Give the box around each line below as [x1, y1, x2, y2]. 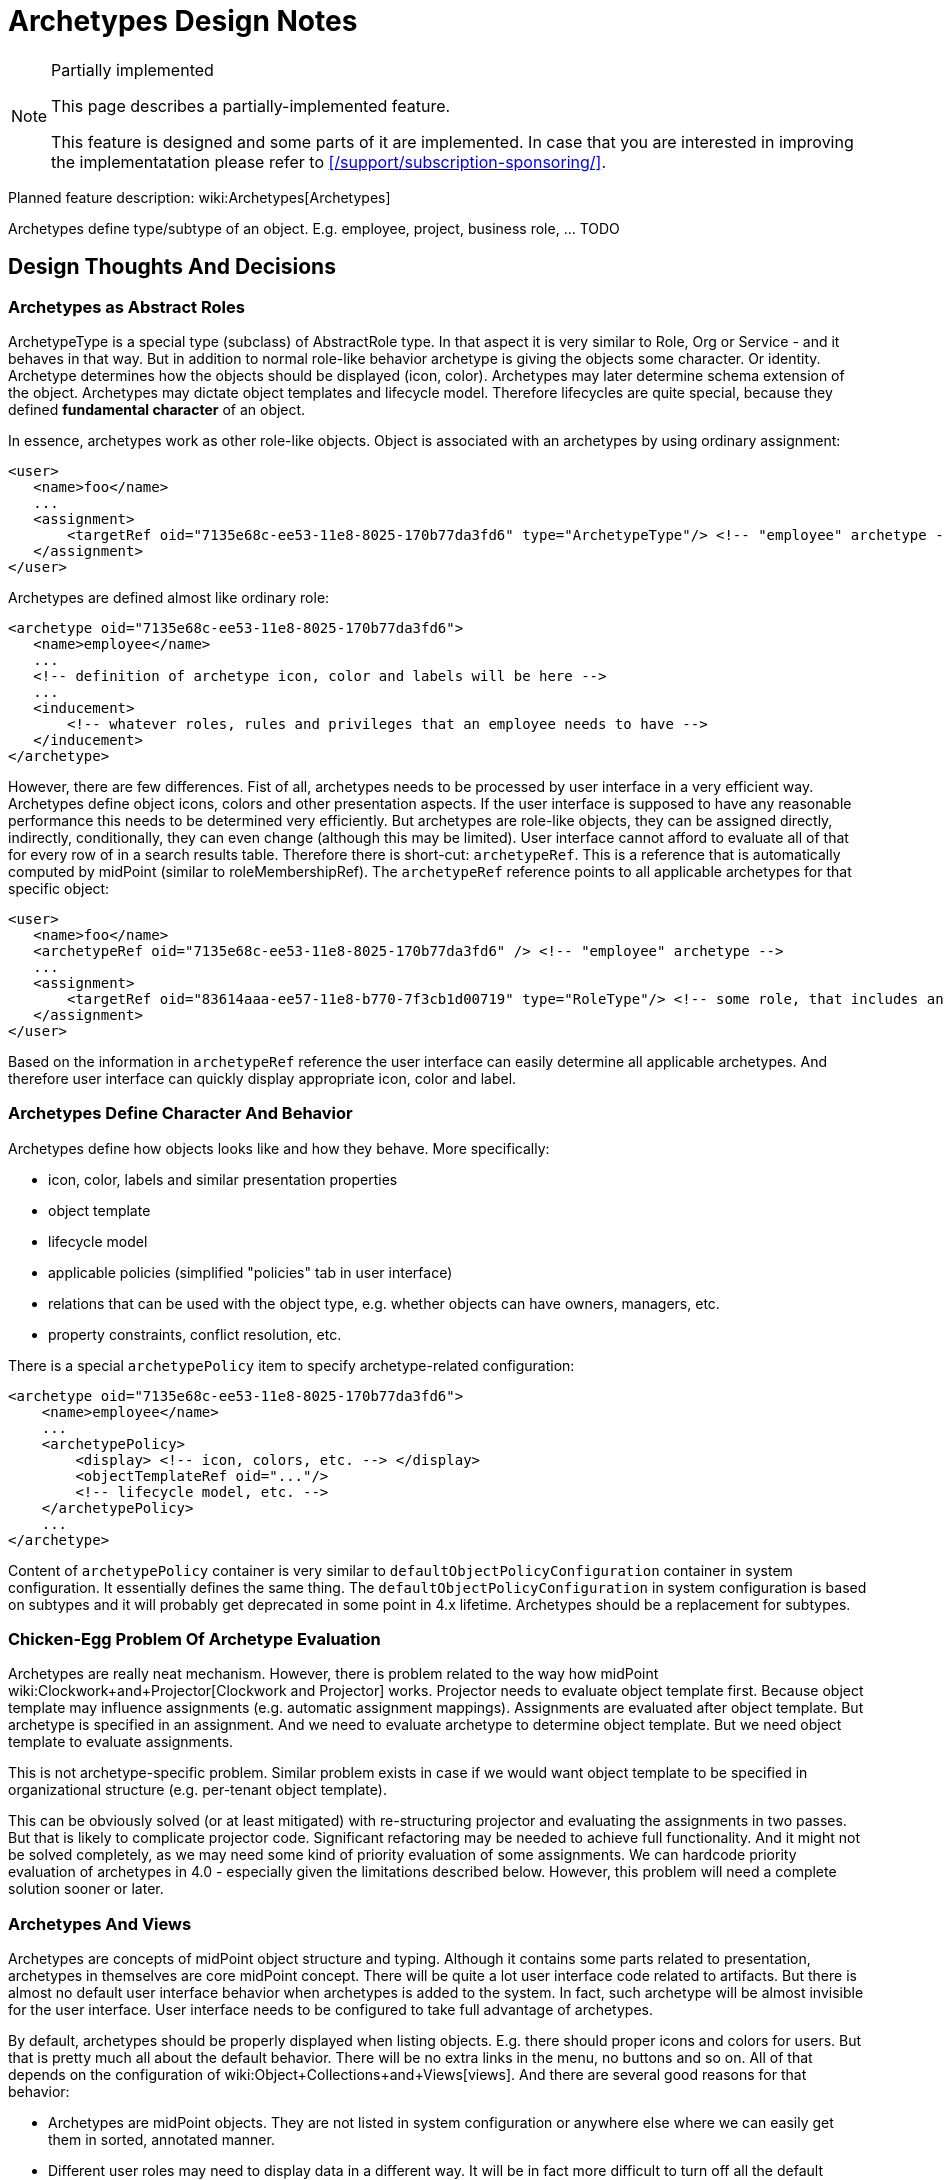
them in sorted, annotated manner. [48, 2131, 275, 2149]
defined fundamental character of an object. [8, 400, 306, 418]
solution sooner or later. [8, 1880, 164, 1898]
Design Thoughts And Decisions [8, 254, 336, 280]
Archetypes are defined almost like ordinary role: [8, 588, 330, 606]
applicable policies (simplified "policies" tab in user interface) [48, 1263, 453, 1281]
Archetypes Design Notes [8, 4, 358, 38]
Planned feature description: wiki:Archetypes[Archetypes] [8, 188, 391, 206]
